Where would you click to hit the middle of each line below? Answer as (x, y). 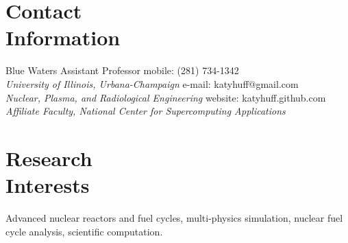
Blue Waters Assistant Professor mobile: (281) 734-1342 (122, 70)
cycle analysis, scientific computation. (84, 231)
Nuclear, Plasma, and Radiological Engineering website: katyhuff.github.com (166, 97)
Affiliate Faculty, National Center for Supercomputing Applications (146, 111)
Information (63, 37)
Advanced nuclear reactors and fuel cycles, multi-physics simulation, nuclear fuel (174, 218)
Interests (48, 185)
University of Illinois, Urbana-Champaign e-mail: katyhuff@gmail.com (152, 83)
